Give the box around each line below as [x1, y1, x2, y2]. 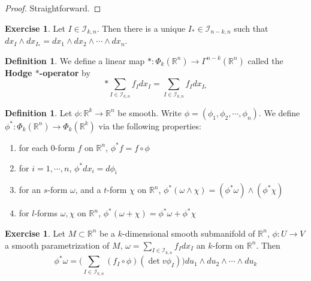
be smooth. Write [117, 106, 182, 119]
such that [234, 22, 268, 34]
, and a [75, 183, 101, 196]
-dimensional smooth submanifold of [122, 226, 255, 239]
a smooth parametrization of [5, 238, 110, 251]
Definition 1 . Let [5, 106, 73, 119]
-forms [34, 207, 58, 219]
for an [19, 183, 41, 196]
